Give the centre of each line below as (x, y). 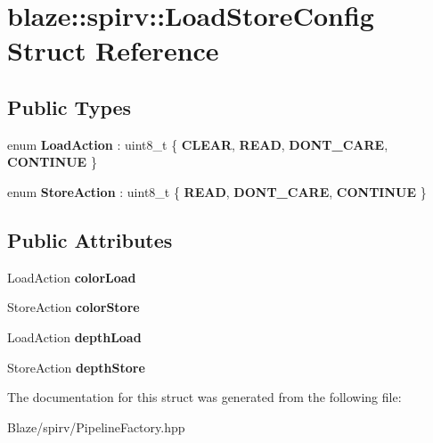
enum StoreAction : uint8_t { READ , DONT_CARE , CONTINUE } (217, 191)
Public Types (69, 107)
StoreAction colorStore (74, 307)
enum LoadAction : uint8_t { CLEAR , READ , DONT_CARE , (198, 144)
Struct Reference (113, 50)
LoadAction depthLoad (74, 336)
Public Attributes (90, 239)
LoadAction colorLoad (72, 277)
